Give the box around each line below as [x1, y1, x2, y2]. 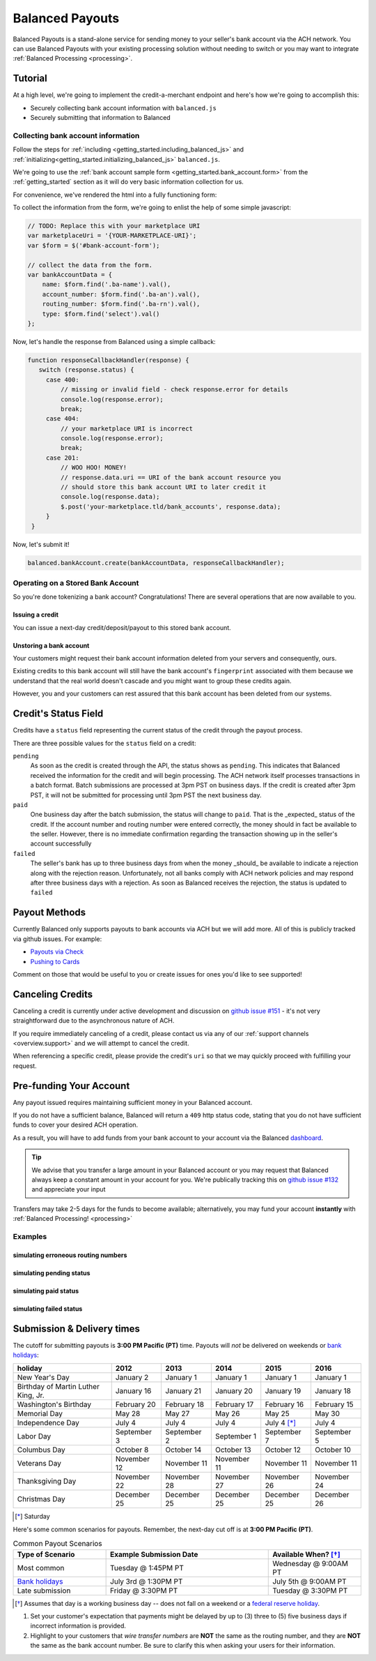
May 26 [214, 1409, 240, 1419]
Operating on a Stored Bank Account [13, 578, 139, 587]
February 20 [115, 1399, 156, 1409]
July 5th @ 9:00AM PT [272, 1577, 347, 1586]
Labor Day [17, 1431, 52, 1441]
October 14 [165, 1445, 202, 1455]
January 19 [265, 1386, 301, 1396]
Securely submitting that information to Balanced [30, 114, 171, 122]
